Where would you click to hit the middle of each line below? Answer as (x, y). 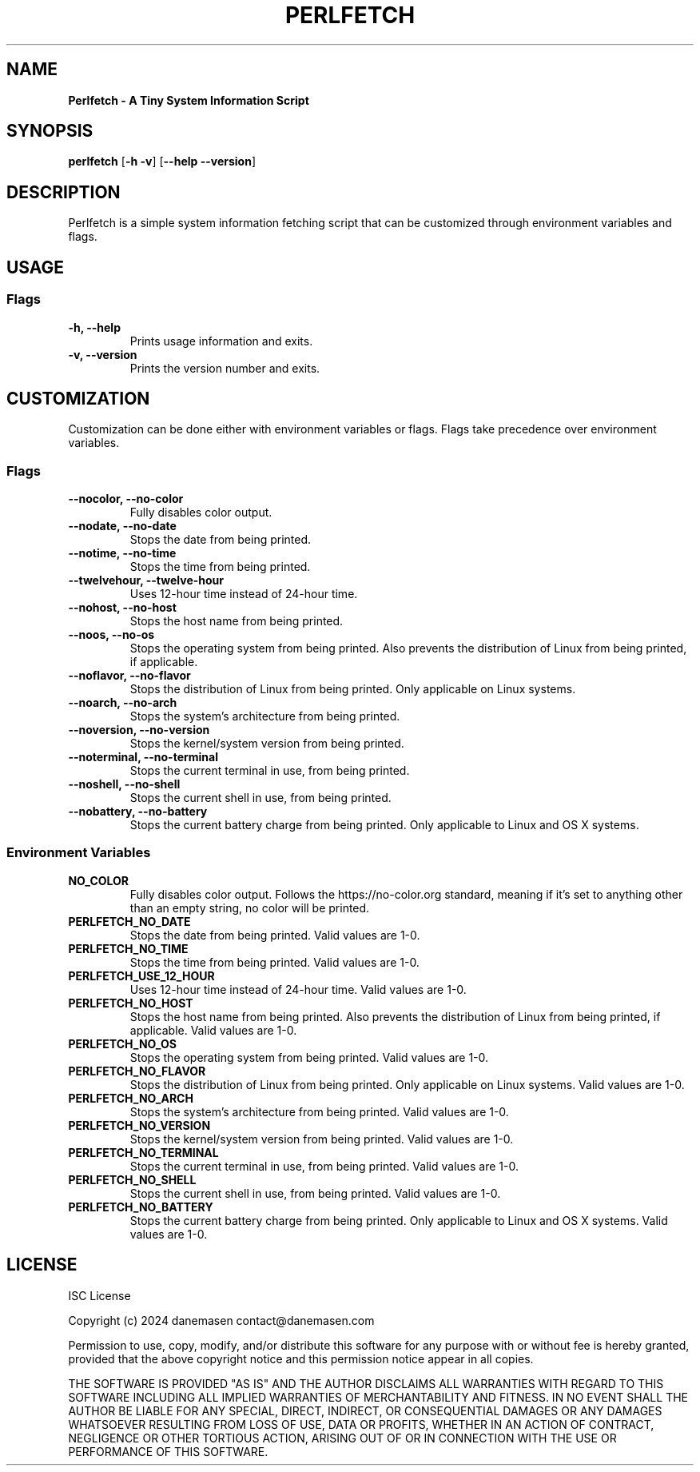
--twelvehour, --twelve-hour (146, 580)
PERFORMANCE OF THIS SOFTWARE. (168, 1451)
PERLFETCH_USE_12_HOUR (141, 975)
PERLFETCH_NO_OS (122, 1043)
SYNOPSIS (50, 131)
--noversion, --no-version (139, 730)
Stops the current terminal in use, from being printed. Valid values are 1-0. (324, 1166)
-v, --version (103, 354)
